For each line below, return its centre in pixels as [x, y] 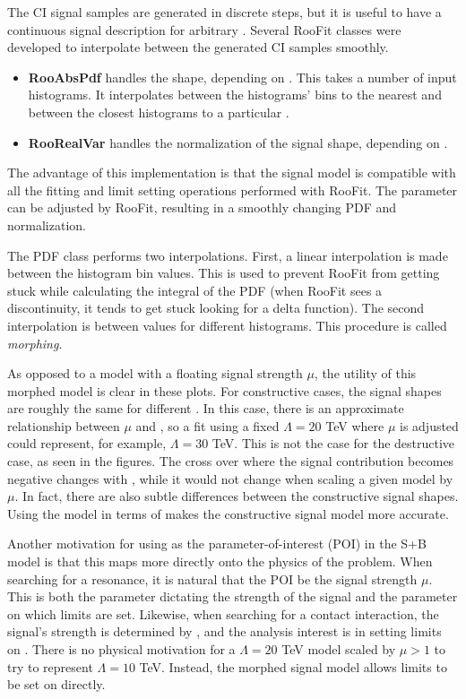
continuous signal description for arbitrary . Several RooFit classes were [204, 29]
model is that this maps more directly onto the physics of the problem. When [220, 561]
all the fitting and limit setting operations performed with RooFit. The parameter [233, 190]
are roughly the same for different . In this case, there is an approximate [206, 408]
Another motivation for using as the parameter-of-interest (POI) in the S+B [217, 544]
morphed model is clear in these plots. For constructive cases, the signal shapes [224, 390]
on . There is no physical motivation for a [121, 649]
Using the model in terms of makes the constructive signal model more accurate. [228, 513]
